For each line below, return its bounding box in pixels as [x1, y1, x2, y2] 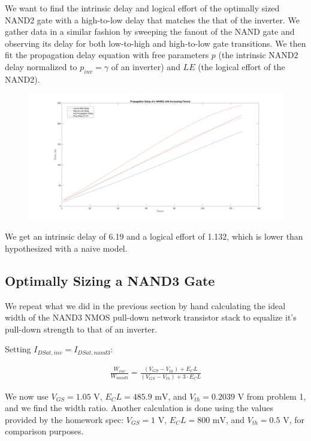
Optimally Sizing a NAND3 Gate [5, 271, 215, 289]
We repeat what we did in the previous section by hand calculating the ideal [5, 299, 286, 312]
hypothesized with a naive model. [5, 241, 128, 254]
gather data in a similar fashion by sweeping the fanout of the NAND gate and [5, 25, 295, 38]
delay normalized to [5, 60, 77, 73]
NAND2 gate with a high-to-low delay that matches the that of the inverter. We [5, 13, 300, 26]
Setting [5, 343, 31, 355]
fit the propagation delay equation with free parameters [5, 49, 209, 61]
